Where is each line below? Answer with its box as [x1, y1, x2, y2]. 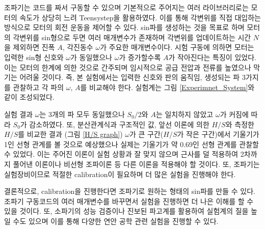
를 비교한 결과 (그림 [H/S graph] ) [18, 129, 123, 139]
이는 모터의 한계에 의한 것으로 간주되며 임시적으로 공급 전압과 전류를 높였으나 [4, 62, 251, 72]
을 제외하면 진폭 [4, 42, 55, 52]
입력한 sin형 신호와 [4, 51, 64, 62]
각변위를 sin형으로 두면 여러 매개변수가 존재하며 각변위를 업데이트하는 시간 [13, 32, 251, 42]
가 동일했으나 [70, 51, 113, 62]
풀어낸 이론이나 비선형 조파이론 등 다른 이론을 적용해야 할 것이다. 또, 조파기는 [13, 158, 260, 169]
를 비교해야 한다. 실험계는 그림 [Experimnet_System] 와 [80, 81, 255, 92]
